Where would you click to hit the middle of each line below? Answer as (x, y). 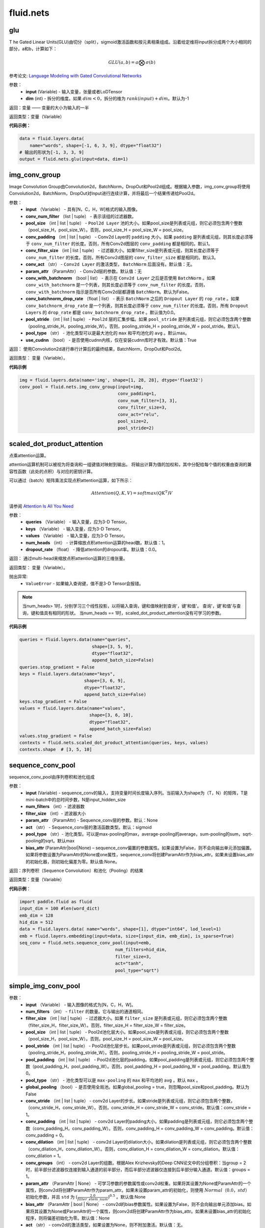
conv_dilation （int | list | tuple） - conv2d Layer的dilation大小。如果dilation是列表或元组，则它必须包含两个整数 (139, 1142)
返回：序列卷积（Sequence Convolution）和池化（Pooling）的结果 (76, 870)
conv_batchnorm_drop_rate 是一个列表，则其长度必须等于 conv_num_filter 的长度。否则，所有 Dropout (137, 306)
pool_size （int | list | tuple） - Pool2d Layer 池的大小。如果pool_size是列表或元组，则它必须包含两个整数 (134, 223)
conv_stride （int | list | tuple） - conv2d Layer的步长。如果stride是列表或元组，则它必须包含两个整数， (130, 1101)
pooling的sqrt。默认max (50, 841)
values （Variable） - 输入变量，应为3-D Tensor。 (77, 536)
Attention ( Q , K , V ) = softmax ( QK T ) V (132, 493)
